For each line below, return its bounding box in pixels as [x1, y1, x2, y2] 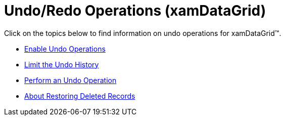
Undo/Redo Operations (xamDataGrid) [4, 2, 266, 19]
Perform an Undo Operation [24, 75, 117, 85]
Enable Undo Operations [24, 44, 106, 53]
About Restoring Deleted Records [24, 91, 135, 100]
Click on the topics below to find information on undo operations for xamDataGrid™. [4, 28, 281, 37]
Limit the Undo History [24, 60, 99, 69]
